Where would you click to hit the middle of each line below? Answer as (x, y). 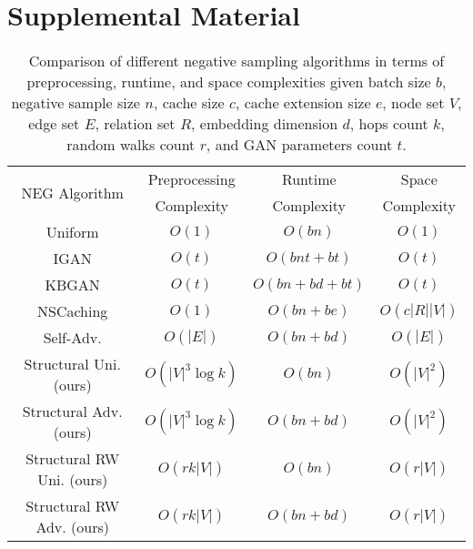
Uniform (72, 232)
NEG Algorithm (72, 192)
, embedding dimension (265, 124)
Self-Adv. (72, 338)
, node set (413, 103)
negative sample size (75, 103)
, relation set (135, 124)
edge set (54, 124)
